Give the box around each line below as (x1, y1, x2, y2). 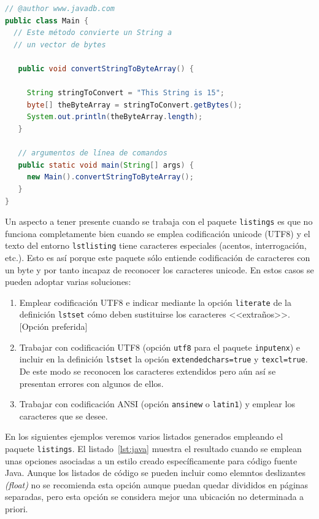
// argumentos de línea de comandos (18, 149, 167, 158)
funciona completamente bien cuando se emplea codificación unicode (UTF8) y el (5, 227, 310, 240)
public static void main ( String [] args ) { (18, 160, 194, 170)
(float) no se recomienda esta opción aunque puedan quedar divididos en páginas (5, 478, 309, 491)
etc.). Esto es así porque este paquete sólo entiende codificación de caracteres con (5, 251, 310, 263)
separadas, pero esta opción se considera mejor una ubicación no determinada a (5, 490, 304, 503)
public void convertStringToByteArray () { (18, 64, 194, 73)
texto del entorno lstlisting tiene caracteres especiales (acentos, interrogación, (5, 239, 307, 252)
